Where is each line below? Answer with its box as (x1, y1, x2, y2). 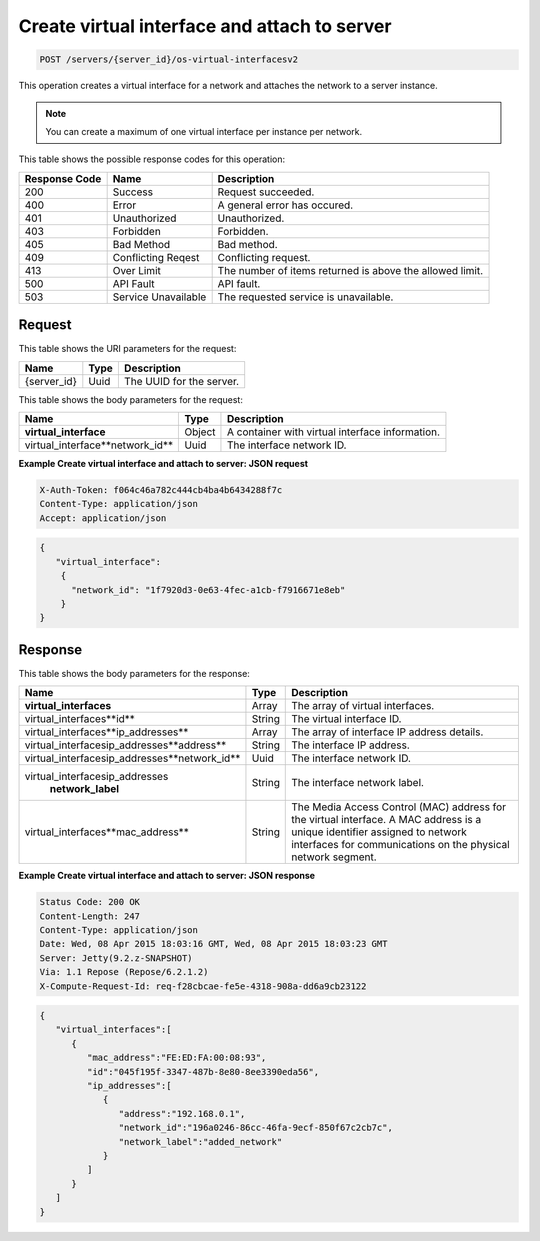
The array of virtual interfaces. (291, 699, 435, 713)
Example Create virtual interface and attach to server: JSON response (18, 870, 315, 882)
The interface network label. (291, 776, 425, 790)
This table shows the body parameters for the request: (18, 393, 244, 405)
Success (112, 185, 154, 199)
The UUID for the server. (123, 374, 240, 388)
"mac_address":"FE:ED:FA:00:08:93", (86, 1052, 267, 1064)
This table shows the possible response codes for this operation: (18, 153, 286, 165)
